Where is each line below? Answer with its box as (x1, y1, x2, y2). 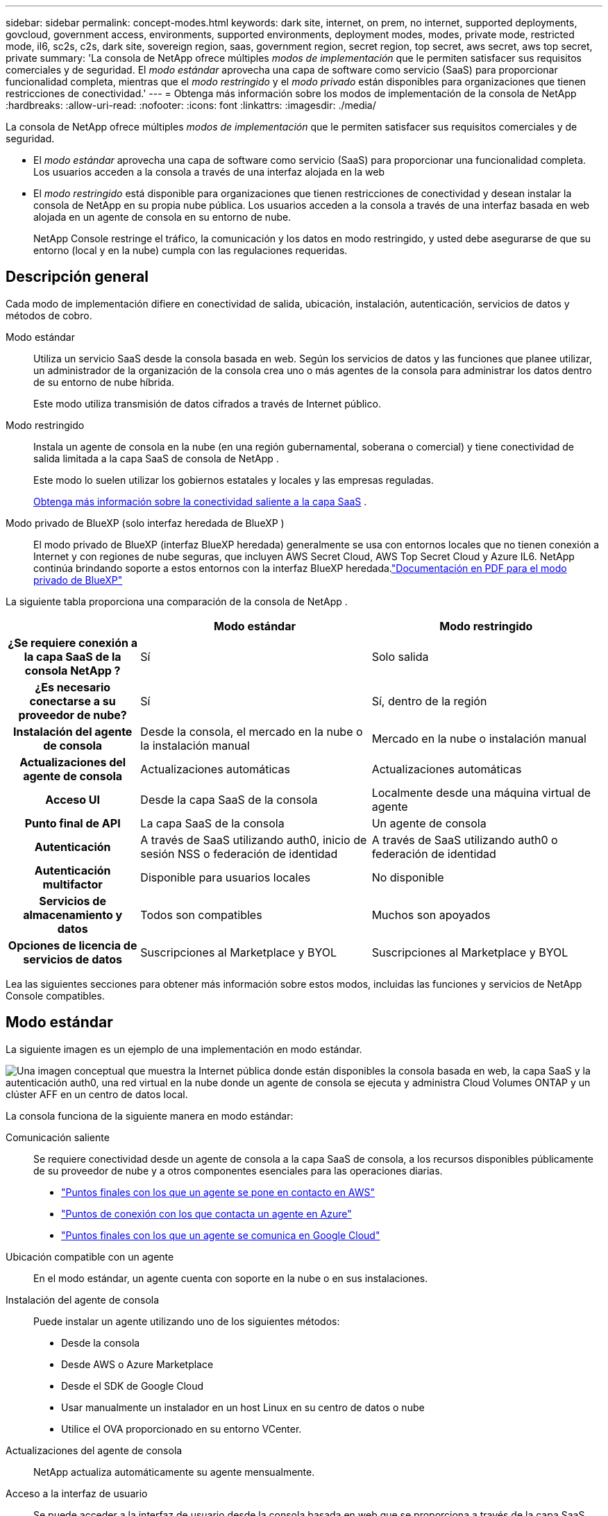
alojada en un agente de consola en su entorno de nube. (33, 211, 292, 223)
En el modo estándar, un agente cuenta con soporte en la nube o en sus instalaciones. (33, 1272, 428, 1284)
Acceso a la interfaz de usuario (6, 1487, 148, 1499)
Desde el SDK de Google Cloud (61, 1379, 204, 1392)
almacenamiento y (23, 907, 123, 922)
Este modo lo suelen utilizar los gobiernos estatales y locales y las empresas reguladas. (33, 473, 434, 486)
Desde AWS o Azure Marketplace (61, 1358, 214, 1370)
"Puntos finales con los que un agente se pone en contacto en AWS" (61, 1186, 375, 1198)
